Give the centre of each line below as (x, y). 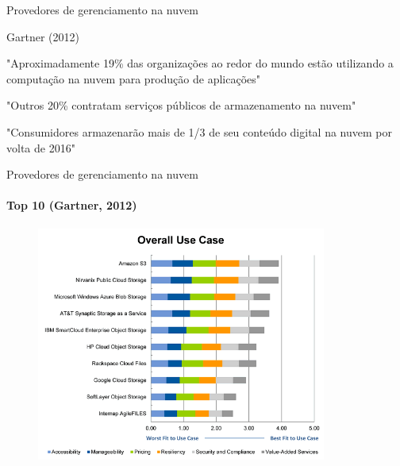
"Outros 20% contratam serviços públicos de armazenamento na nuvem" (181, 105)
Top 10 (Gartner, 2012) (72, 205)
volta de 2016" (41, 147)
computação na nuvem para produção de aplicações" (133, 78)
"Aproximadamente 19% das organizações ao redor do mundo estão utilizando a (200, 63)
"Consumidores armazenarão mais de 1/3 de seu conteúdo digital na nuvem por (199, 131)
